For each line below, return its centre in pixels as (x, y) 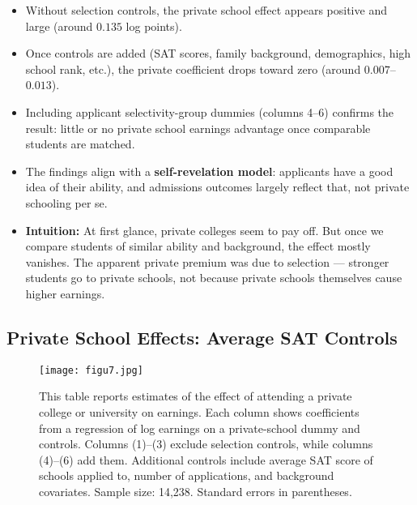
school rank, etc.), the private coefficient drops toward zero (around (193, 68)
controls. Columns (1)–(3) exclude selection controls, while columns (206, 444)
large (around (59, 26)
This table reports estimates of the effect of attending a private (196, 396)
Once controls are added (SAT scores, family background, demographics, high (218, 53)
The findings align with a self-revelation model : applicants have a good (209, 171)
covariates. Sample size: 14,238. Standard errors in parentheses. (196, 491)
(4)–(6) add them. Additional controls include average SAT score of (206, 459)
